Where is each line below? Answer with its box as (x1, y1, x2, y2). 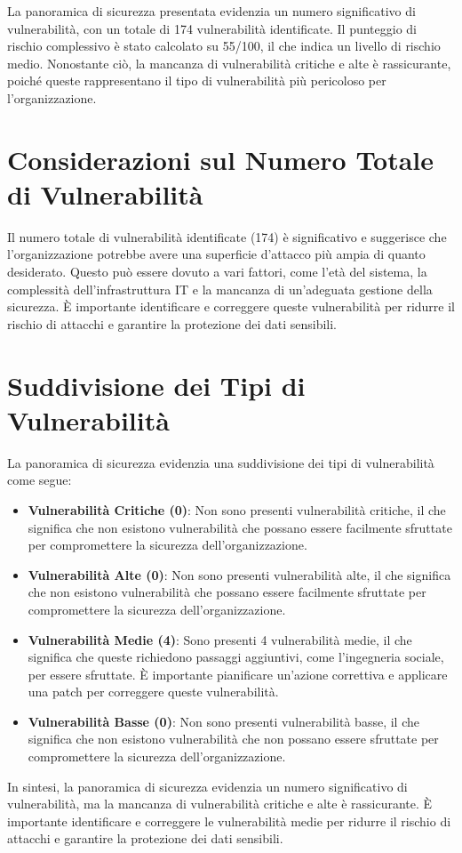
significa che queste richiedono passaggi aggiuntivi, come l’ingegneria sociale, (28, 648, 444, 666)
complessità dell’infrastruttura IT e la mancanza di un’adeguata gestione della (7, 279, 433, 298)
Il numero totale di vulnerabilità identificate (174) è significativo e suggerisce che (7, 227, 447, 245)
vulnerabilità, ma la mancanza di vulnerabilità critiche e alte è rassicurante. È (7, 794, 433, 813)
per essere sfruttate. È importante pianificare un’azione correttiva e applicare (28, 664, 448, 683)
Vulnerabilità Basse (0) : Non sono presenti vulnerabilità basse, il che (28, 712, 419, 730)
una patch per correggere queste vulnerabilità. (28, 682, 279, 701)
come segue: (7, 471, 72, 489)
